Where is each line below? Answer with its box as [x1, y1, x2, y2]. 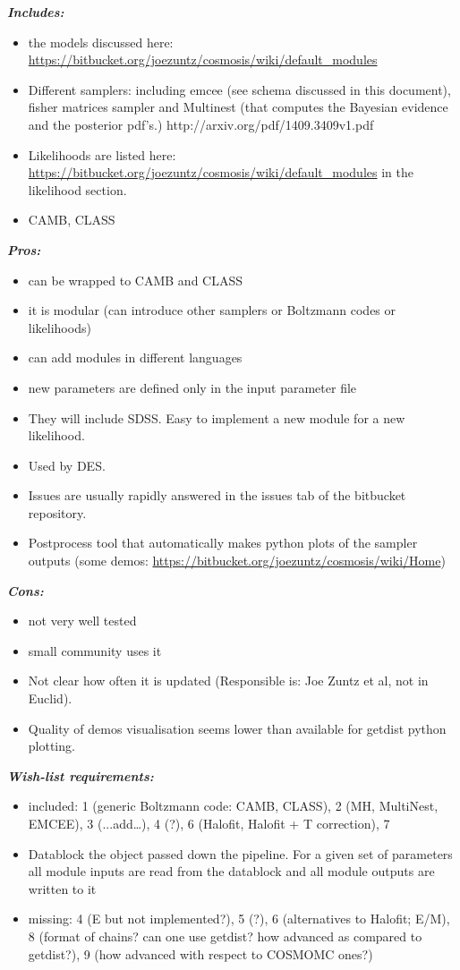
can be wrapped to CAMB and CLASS [28, 270, 243, 289]
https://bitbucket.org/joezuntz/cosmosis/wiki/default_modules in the [28, 163, 413, 182]
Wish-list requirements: [7, 766, 154, 785]
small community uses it [28, 641, 162, 659]
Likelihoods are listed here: [28, 145, 176, 164]
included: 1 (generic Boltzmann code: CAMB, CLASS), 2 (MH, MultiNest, [28, 796, 439, 815]
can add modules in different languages [28, 348, 243, 367]
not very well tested [28, 611, 137, 630]
